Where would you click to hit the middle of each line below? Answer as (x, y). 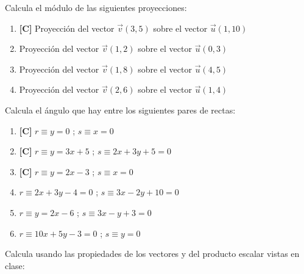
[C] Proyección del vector (67, 28)
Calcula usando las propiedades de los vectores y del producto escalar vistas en (152, 254)
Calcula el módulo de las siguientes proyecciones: (96, 7)
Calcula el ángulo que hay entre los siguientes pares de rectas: (120, 110)
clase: (15, 265)
